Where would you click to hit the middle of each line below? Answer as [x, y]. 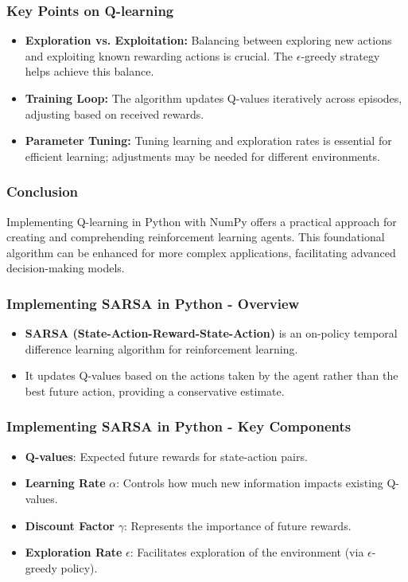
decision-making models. [66, 268]
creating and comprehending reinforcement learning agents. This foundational [196, 237]
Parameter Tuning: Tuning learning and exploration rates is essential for [208, 141]
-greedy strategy [340, 55]
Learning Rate [65, 483]
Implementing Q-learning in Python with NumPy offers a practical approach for [202, 221]
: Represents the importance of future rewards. [237, 525]
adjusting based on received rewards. [115, 113]
